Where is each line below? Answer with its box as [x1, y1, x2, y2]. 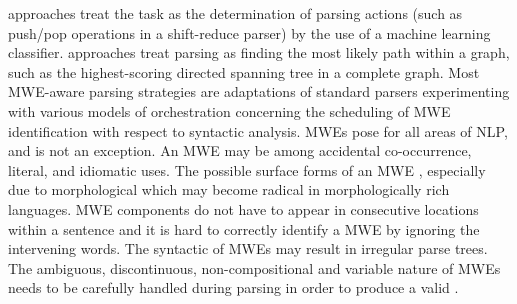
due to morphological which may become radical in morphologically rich [8, 179, 450, 200]
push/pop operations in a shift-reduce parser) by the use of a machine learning [8, 22, 491, 43]
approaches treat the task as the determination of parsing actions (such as [8, 3, 463, 23]
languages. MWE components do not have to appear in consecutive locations [8, 198, 479, 219]
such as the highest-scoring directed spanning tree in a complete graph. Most [8, 61, 480, 82]
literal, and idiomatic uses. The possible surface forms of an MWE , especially [8, 159, 486, 180]
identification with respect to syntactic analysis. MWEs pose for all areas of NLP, [8, 120, 508, 141]
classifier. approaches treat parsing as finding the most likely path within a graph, [8, 42, 510, 63]
